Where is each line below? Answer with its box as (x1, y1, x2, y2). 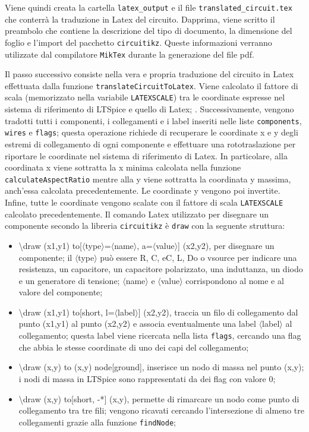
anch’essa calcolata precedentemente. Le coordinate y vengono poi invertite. (5, 184, 280, 197)
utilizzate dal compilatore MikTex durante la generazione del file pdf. (5, 48, 254, 60)
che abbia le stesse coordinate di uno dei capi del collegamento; (18, 340, 249, 353)
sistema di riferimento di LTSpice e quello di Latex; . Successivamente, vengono (5, 103, 294, 115)
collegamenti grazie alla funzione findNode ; (18, 415, 176, 428)
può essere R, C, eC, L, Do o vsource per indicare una (100, 251, 297, 263)
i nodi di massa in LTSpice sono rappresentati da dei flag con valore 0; (18, 372, 276, 384)
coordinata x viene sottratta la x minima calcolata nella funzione (5, 161, 241, 174)
